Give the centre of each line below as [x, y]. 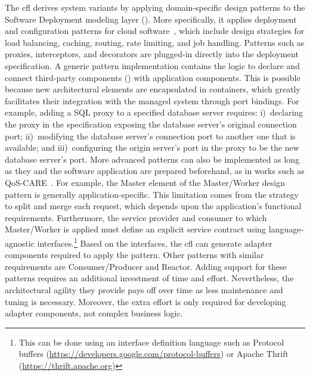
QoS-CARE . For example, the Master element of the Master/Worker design [145, 182]
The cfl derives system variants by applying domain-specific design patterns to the [155, 7]
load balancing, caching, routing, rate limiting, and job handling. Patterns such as [155, 42]
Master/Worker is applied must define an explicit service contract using [136, 229]
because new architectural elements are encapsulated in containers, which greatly [153, 89]
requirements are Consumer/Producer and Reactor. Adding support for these [146, 266]
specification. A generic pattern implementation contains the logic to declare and [152, 65]
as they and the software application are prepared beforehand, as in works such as [155, 171]
